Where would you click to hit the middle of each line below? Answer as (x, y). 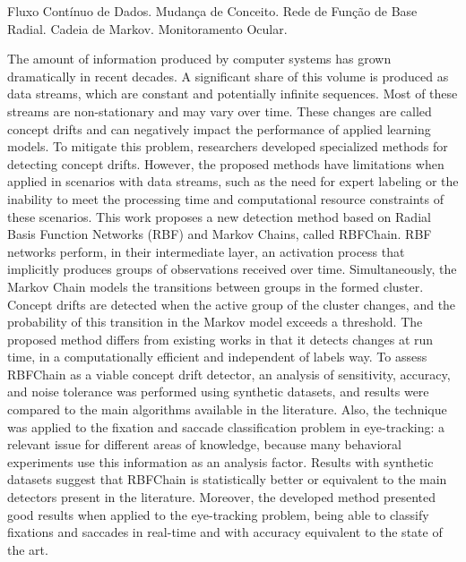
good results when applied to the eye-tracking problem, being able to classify (218, 514)
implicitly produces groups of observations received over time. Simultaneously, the (232, 269)
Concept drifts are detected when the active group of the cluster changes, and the (232, 304)
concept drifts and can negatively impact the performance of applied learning (219, 128)
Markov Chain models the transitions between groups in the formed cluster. (216, 286)
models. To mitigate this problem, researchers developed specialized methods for (228, 146)
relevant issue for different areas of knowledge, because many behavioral (204, 444)
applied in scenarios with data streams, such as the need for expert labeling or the (233, 181)
